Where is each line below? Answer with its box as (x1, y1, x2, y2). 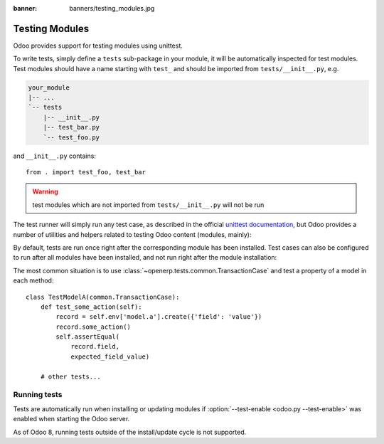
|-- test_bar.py (43, 123, 100, 132)
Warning (32, 187, 58, 196)
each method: (13, 276, 54, 285)
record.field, (70, 342, 120, 351)
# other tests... (40, 372, 101, 381)
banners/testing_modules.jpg (69, 4, 155, 12)
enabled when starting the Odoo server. (13, 415, 130, 423)
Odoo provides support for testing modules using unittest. (13, 41, 183, 50)
